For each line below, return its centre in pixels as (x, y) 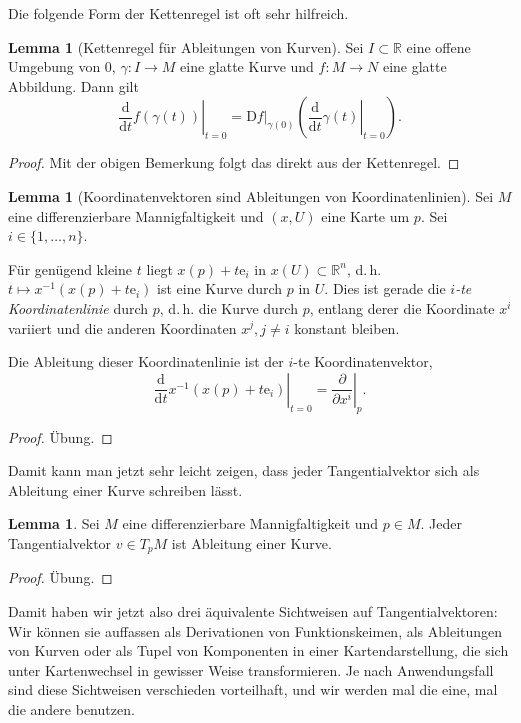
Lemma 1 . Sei (54, 523)
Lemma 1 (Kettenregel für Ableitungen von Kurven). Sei (186, 46)
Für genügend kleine (70, 268)
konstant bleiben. (347, 327)
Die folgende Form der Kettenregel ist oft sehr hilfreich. (178, 13)
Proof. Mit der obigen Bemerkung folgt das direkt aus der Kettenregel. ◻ (234, 162)
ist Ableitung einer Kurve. (251, 542)
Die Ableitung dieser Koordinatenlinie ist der (146, 361)
